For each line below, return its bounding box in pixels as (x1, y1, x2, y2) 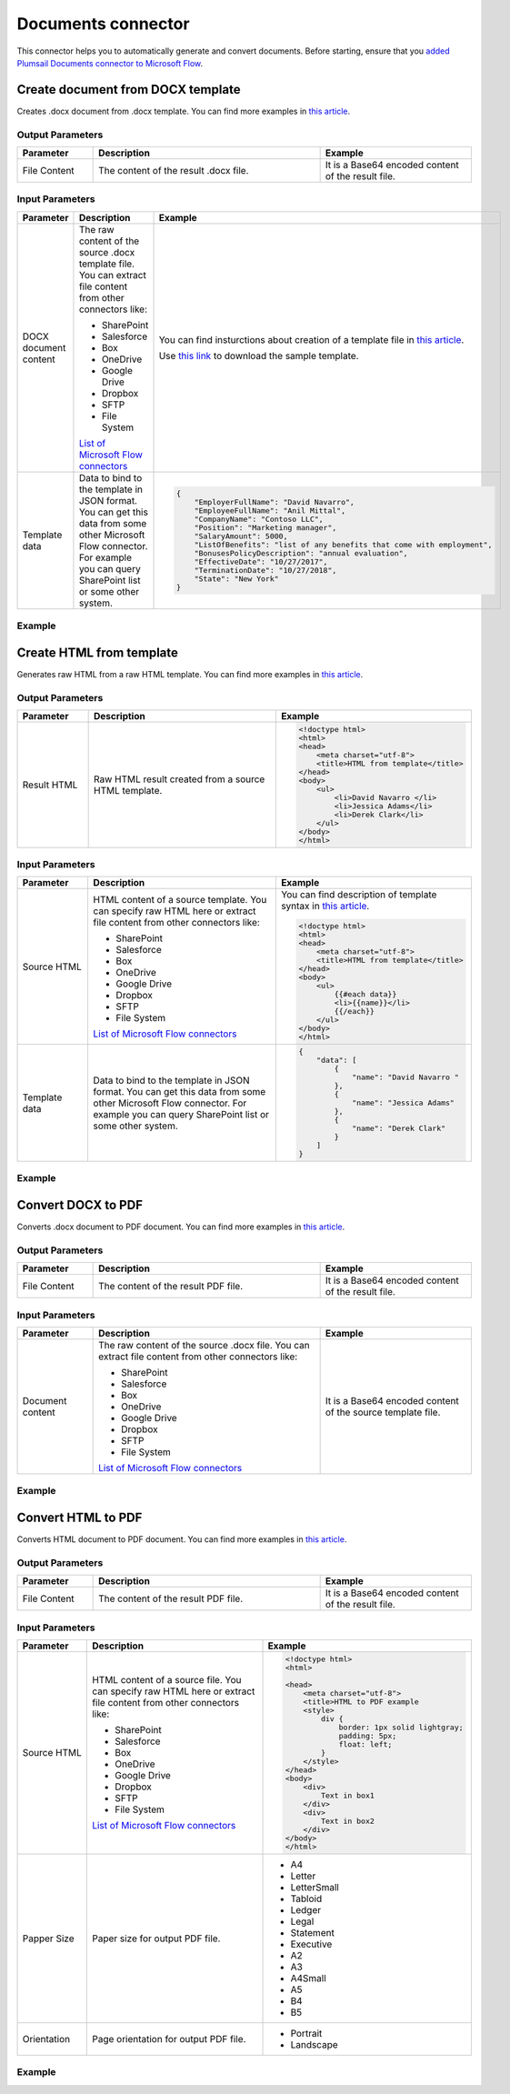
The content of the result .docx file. (98, 164, 249, 176)
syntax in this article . (280, 900, 370, 913)
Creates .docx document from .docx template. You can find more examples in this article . (16, 105, 350, 116)
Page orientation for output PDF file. (92, 2032, 246, 2045)
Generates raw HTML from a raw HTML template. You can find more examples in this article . (16, 668, 364, 679)
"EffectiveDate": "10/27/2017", (194, 556, 328, 566)
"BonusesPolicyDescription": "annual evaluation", (194, 548, 408, 558)
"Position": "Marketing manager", (194, 523, 337, 532)
